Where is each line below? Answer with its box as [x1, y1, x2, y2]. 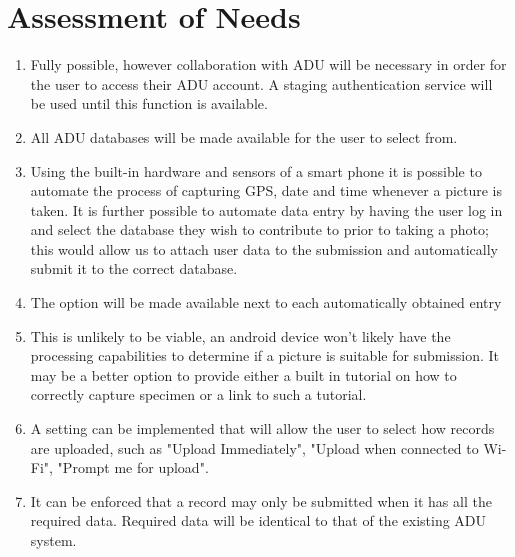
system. [30, 530, 77, 550]
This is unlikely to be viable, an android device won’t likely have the [30, 325, 451, 346]
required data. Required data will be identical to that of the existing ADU [30, 510, 487, 531]
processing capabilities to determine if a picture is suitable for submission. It [30, 345, 500, 366]
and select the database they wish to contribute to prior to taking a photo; [30, 219, 489, 240]
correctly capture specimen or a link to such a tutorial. [30, 384, 367, 405]
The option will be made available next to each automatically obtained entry [30, 292, 502, 313]
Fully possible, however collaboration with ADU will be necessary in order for [30, 54, 507, 75]
